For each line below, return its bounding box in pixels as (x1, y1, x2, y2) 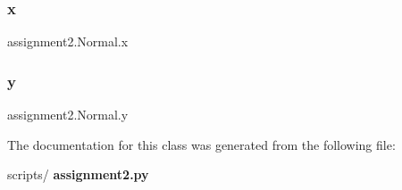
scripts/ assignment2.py (7, 165, 149, 184)
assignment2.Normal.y (7, 105, 129, 124)
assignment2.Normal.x (7, 32, 129, 51)
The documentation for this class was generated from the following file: (7, 135, 396, 153)
